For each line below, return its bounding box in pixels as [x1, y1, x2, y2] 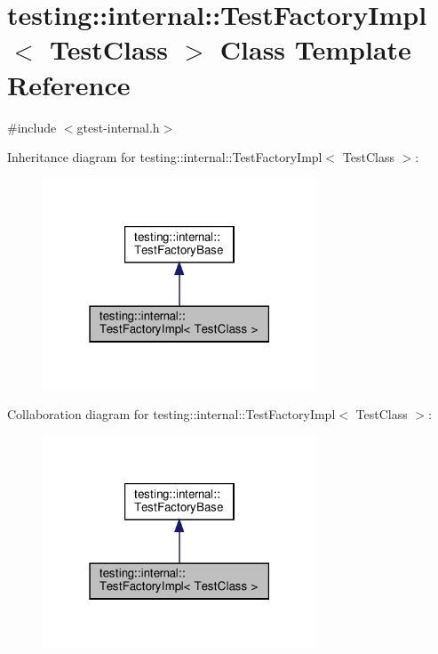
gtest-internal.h [76, 117, 160, 136]
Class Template [219, 31, 411, 68]
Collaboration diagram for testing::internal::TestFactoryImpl [7, 405, 336, 424]
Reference [7, 66, 131, 102]
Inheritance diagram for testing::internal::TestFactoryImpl [7, 148, 323, 166]
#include [7, 117, 57, 136]
